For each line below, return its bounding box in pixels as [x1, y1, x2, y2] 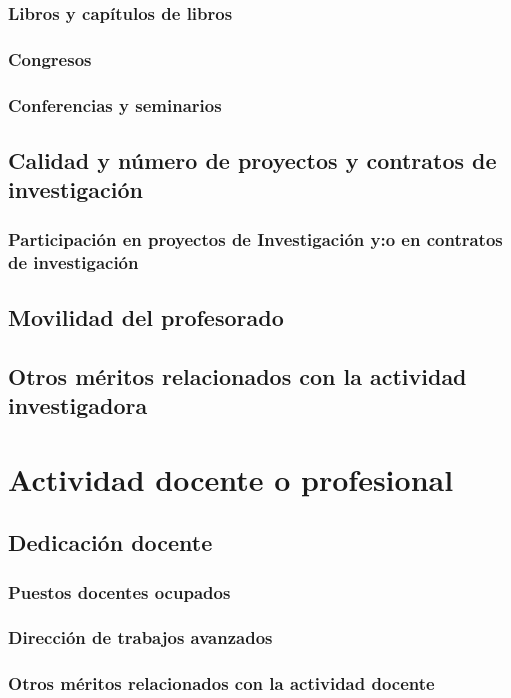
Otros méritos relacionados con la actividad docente [8, 671, 435, 696]
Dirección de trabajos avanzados [8, 625, 273, 650]
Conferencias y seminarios [8, 92, 222, 117]
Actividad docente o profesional [8, 458, 454, 499]
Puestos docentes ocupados [8, 579, 231, 604]
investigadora [8, 390, 148, 421]
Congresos [8, 46, 92, 71]
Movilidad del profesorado [8, 301, 284, 332]
